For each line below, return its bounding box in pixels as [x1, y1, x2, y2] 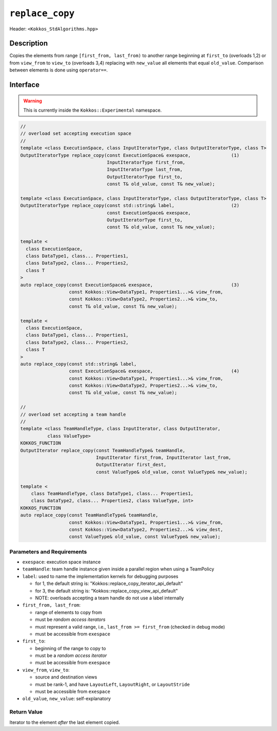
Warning [23, 98, 42, 104]
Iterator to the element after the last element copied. [9, 719, 120, 725]
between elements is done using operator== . [9, 67, 108, 73]
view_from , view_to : [22, 667, 70, 673]
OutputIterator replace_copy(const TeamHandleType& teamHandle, [20, 448, 186, 453]
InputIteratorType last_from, [107, 167, 183, 172]
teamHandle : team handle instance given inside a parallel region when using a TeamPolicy [22, 566, 214, 572]
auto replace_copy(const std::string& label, [20, 361, 137, 367]
